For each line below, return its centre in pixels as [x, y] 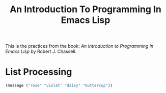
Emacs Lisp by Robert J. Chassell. [41, 51]
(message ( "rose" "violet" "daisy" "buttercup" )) [59, 86]
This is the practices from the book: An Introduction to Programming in [79, 46]
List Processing [39, 72]
